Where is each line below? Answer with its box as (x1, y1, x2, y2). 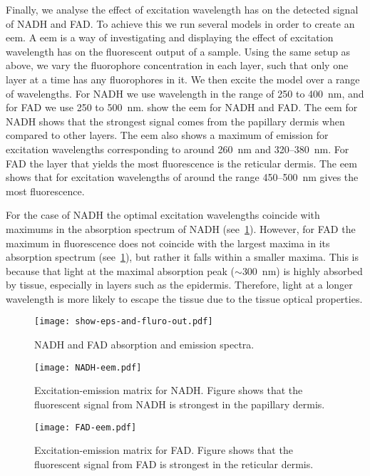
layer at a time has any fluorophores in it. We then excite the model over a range (6, 71, 360, 86)
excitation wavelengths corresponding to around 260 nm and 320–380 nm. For (6, 141, 349, 156)
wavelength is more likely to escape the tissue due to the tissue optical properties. (6, 291, 363, 306)
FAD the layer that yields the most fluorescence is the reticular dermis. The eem (6, 155, 357, 170)
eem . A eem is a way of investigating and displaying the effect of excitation (6, 30, 334, 45)
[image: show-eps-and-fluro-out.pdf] (34, 316, 213, 327)
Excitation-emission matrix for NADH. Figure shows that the (34, 383, 303, 398)
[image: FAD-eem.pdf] (34, 422, 137, 433)
